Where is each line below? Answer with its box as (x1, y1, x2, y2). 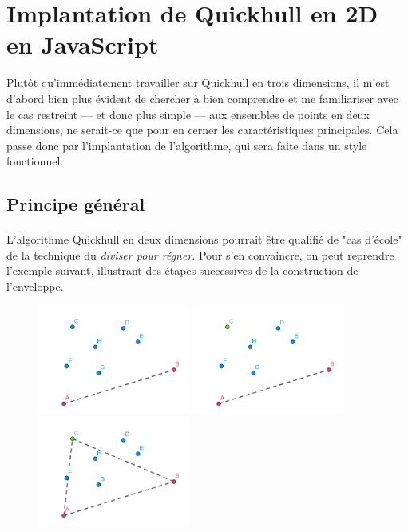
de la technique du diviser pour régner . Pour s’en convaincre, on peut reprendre (6, 246, 394, 263)
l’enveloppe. (6, 278, 64, 295)
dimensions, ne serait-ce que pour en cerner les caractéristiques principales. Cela (6, 121, 398, 138)
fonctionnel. (6, 153, 64, 169)
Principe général (6, 192, 145, 216)
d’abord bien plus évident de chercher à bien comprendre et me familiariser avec (6, 89, 398, 106)
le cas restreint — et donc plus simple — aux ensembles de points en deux (6, 105, 370, 122)
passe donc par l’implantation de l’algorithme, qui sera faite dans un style (6, 137, 367, 153)
